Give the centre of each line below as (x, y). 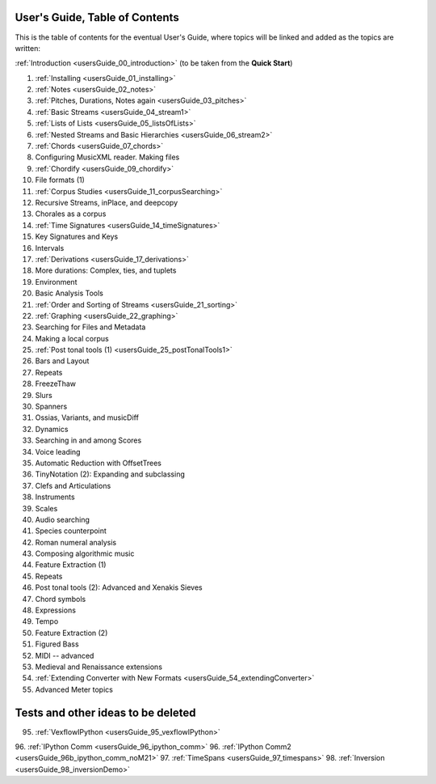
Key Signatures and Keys (77, 237)
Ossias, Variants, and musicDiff (87, 417)
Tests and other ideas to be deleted (105, 712)
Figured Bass (57, 644)
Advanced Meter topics (74, 689)
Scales (46, 508)
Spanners (51, 407)
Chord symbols (61, 599)
